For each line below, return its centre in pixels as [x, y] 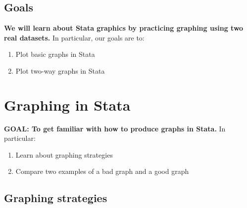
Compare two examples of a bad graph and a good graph [102, 171]
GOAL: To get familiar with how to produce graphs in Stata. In [115, 128]
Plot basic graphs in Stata [55, 54]
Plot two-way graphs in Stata [60, 70]
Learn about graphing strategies [64, 154]
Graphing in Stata [67, 104]
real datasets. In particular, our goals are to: [74, 37]
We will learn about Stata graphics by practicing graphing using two [124, 28]
